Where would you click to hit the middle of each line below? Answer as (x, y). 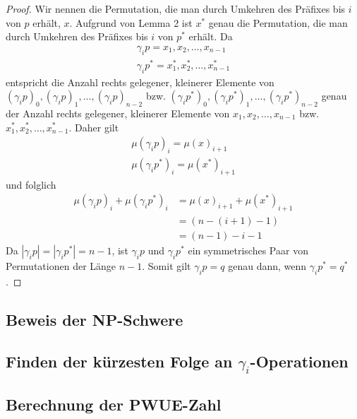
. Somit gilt (167, 266)
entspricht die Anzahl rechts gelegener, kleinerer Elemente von (140, 82)
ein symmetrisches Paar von (248, 250)
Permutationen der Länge (61, 266)
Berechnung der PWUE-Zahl (114, 405)
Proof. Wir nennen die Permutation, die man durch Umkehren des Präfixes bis (176, 8)
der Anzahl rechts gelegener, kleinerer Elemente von (118, 113)
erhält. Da (211, 36)
